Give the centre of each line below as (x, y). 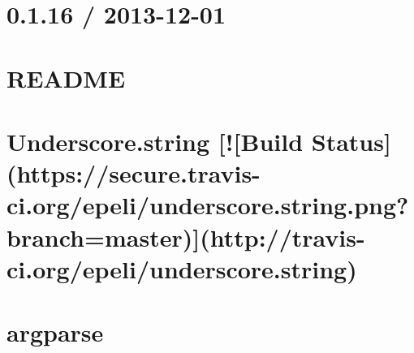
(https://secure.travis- (134, 173)
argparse (55, 332)
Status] (351, 141)
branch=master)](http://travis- (186, 237)
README (66, 77)
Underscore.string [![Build (155, 141)
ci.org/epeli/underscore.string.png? (208, 205)
